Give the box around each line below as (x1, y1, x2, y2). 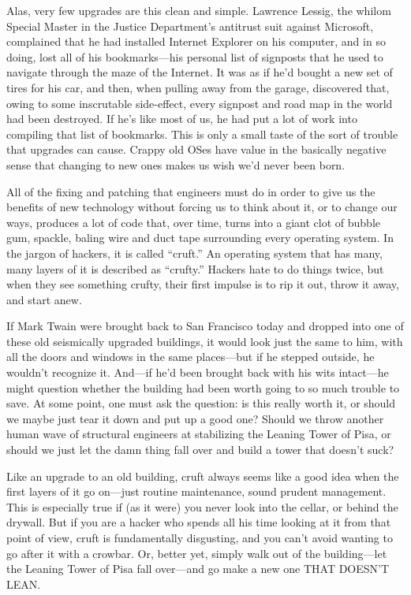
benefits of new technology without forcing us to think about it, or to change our (6, 199, 398, 215)
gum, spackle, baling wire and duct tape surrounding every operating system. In (6, 229, 394, 246)
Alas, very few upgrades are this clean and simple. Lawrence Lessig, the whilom (6, 2, 391, 18)
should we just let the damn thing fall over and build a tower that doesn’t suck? (6, 441, 394, 458)
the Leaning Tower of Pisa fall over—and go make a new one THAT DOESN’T (6, 560, 390, 577)
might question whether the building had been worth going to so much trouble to (6, 379, 400, 396)
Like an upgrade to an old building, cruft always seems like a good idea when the (6, 467, 399, 484)
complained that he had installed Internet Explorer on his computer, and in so (6, 33, 386, 50)
